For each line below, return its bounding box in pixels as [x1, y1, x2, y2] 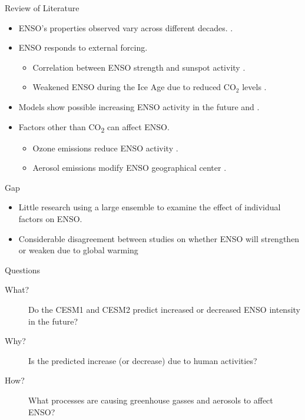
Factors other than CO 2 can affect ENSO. [18, 120, 170, 134]
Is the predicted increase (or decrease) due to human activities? [28, 354, 257, 366]
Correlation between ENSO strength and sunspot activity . [32, 61, 246, 73]
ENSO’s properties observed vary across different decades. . [18, 21, 233, 34]
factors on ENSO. [18, 213, 82, 225]
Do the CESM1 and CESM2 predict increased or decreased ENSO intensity [28, 303, 301, 316]
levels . [242, 81, 267, 93]
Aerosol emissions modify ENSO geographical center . [32, 161, 227, 174]
